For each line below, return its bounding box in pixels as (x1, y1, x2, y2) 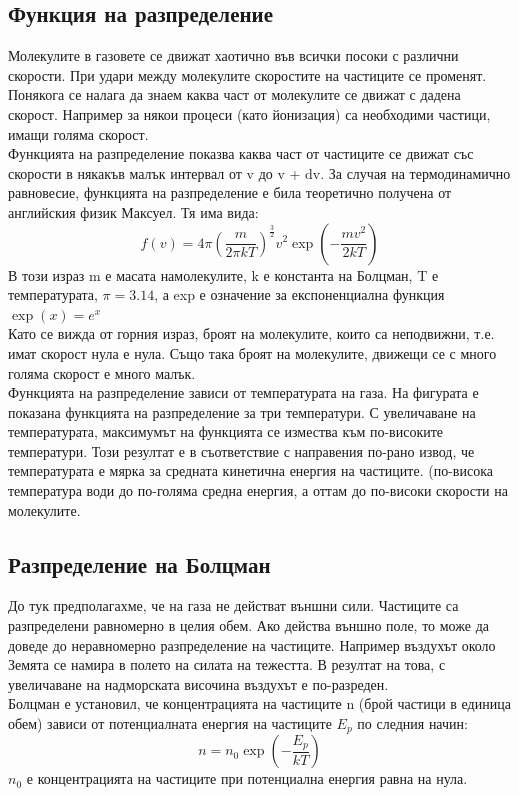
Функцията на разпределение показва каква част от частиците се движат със (8, 143, 474, 164)
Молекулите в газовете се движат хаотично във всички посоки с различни (8, 45, 459, 66)
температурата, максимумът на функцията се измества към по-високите (8, 421, 444, 442)
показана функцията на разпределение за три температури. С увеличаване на (8, 401, 476, 422)
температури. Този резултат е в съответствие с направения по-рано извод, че (8, 440, 475, 461)
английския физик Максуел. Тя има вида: (8, 201, 259, 222)
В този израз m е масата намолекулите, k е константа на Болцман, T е (8, 264, 439, 285)
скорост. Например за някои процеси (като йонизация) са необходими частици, (8, 103, 491, 124)
